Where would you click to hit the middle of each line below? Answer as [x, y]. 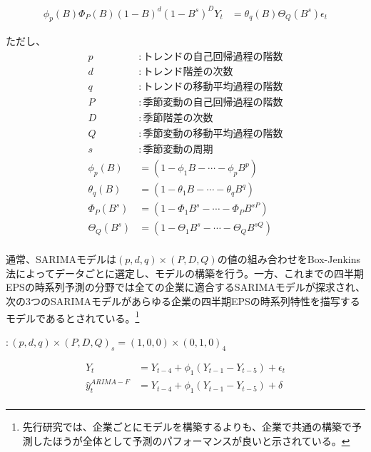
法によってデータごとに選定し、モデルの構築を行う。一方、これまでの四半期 [185, 273]
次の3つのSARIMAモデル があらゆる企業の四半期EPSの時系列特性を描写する [183, 301]
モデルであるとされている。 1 [73, 317]
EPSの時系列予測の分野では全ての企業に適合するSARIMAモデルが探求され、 [185, 287]
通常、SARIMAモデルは [61, 259]
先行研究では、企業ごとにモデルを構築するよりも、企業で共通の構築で [187, 427]
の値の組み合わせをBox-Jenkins [289, 259]
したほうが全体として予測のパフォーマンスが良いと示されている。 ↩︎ [191, 440]
